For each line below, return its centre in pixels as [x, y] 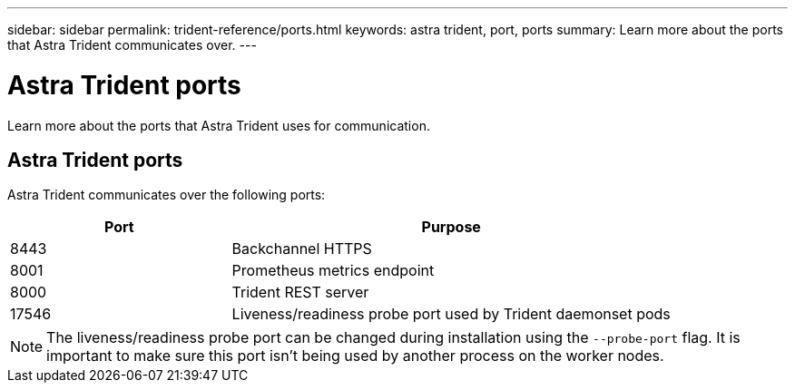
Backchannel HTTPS [302, 249]
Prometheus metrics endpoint [333, 271]
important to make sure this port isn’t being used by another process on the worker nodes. [355, 356]
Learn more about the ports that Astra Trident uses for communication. [219, 125]
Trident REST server [300, 292]
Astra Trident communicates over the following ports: [167, 195]
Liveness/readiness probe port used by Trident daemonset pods [451, 314]
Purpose [451, 227]
